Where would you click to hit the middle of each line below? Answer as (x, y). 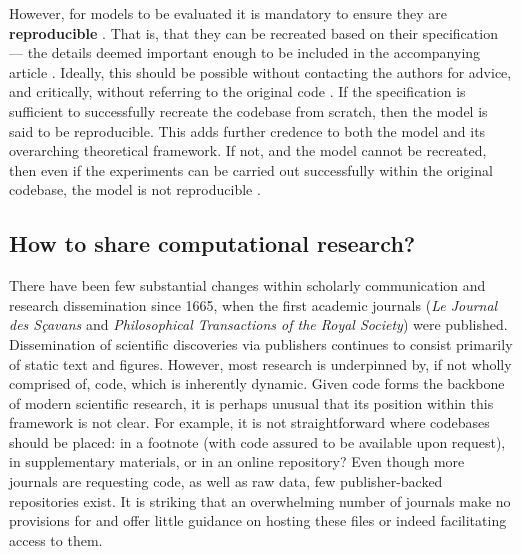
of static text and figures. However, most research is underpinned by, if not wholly (260, 363)
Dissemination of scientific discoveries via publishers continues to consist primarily (261, 343)
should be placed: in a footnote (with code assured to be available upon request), (257, 441)
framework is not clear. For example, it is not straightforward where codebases (249, 422)
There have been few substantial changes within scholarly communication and (247, 285)
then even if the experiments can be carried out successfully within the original (251, 169)
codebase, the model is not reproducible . (135, 189)
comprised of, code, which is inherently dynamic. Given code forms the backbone (257, 383)
